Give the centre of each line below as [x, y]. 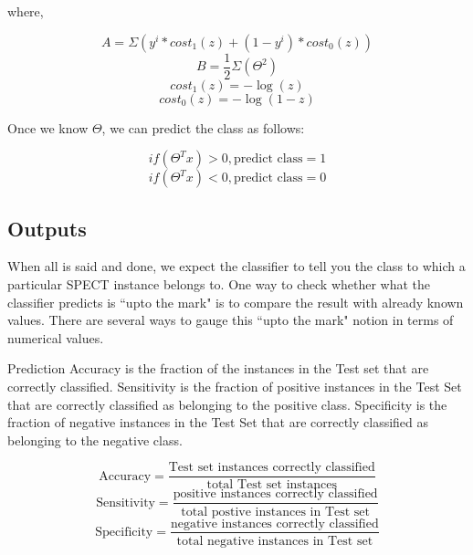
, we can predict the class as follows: [203, 127]
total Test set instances [272, 485]
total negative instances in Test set [275, 541]
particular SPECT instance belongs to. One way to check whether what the [219, 284]
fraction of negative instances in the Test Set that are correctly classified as [218, 422]
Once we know [48, 127]
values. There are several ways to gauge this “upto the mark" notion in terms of [231, 320]
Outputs [47, 228]
